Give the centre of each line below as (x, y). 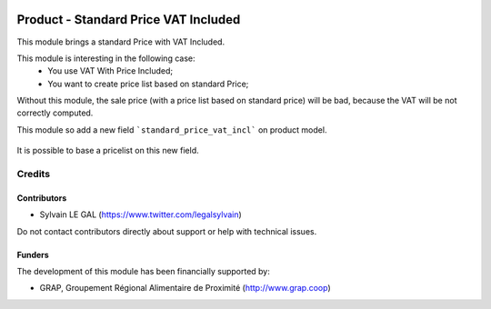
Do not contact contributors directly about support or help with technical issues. (167, 231)
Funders (33, 254)
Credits (33, 174)
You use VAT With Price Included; (110, 71)
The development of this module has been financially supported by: (143, 271)
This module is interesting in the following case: (106, 58)
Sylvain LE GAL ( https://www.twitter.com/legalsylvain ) (141, 214)
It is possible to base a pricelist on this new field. (108, 151)
